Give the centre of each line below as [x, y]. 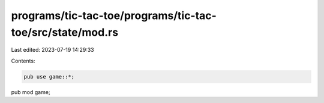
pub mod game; [31, 92]
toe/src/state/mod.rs [65, 32]
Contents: [23, 61]
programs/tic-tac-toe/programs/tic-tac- [114, 15]
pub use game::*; [49, 77]
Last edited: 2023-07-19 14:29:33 [52, 50]
